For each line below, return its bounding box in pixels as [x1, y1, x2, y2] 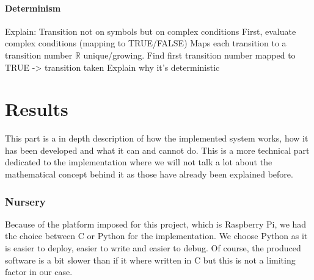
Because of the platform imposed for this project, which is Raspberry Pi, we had [5, 217, 307, 230]
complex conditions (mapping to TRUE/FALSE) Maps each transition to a [5, 37, 287, 49]
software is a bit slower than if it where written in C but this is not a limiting [5, 253, 296, 266]
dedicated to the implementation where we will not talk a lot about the [5, 156, 272, 168]
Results [5, 96, 68, 121]
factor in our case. [5, 265, 73, 278]
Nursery [5, 193, 46, 209]
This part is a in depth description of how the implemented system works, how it [5, 132, 309, 145]
